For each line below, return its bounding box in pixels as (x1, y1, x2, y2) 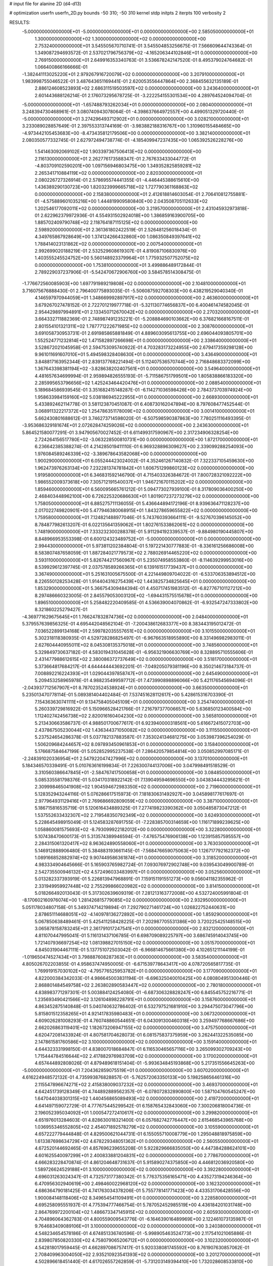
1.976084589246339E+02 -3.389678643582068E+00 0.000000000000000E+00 (34, 451, 207, 457)
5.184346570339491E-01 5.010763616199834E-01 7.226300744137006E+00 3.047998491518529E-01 (22, 763, 235, 769)
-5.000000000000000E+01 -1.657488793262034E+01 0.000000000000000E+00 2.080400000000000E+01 (22, 102, 252, 108)
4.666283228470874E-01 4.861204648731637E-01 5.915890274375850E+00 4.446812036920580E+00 (34, 1159, 254, 1165)
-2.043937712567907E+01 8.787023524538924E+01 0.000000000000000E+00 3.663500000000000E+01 (22, 684, 248, 691)
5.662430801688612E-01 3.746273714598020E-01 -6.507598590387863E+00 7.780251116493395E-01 (34, 415, 251, 421)
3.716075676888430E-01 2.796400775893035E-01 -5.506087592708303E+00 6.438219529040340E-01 (22, 288, 243, 294)
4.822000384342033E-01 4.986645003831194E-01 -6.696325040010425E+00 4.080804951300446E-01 (34, 975, 257, 981)
